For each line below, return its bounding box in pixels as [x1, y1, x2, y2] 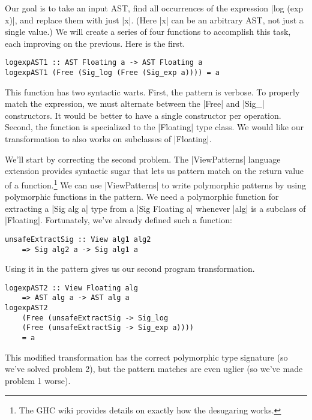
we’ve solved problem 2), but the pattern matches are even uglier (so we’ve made [5, 362, 303, 375]
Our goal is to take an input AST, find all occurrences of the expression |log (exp [5, 2, 304, 14]
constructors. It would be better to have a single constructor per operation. [5, 109, 281, 121]
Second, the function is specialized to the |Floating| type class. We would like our [5, 121, 304, 133]
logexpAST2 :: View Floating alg [5, 283, 138, 292]
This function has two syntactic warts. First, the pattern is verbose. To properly [5, 85, 300, 98]
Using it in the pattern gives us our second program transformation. [5, 262, 255, 275]
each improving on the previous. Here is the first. [5, 37, 185, 49]
